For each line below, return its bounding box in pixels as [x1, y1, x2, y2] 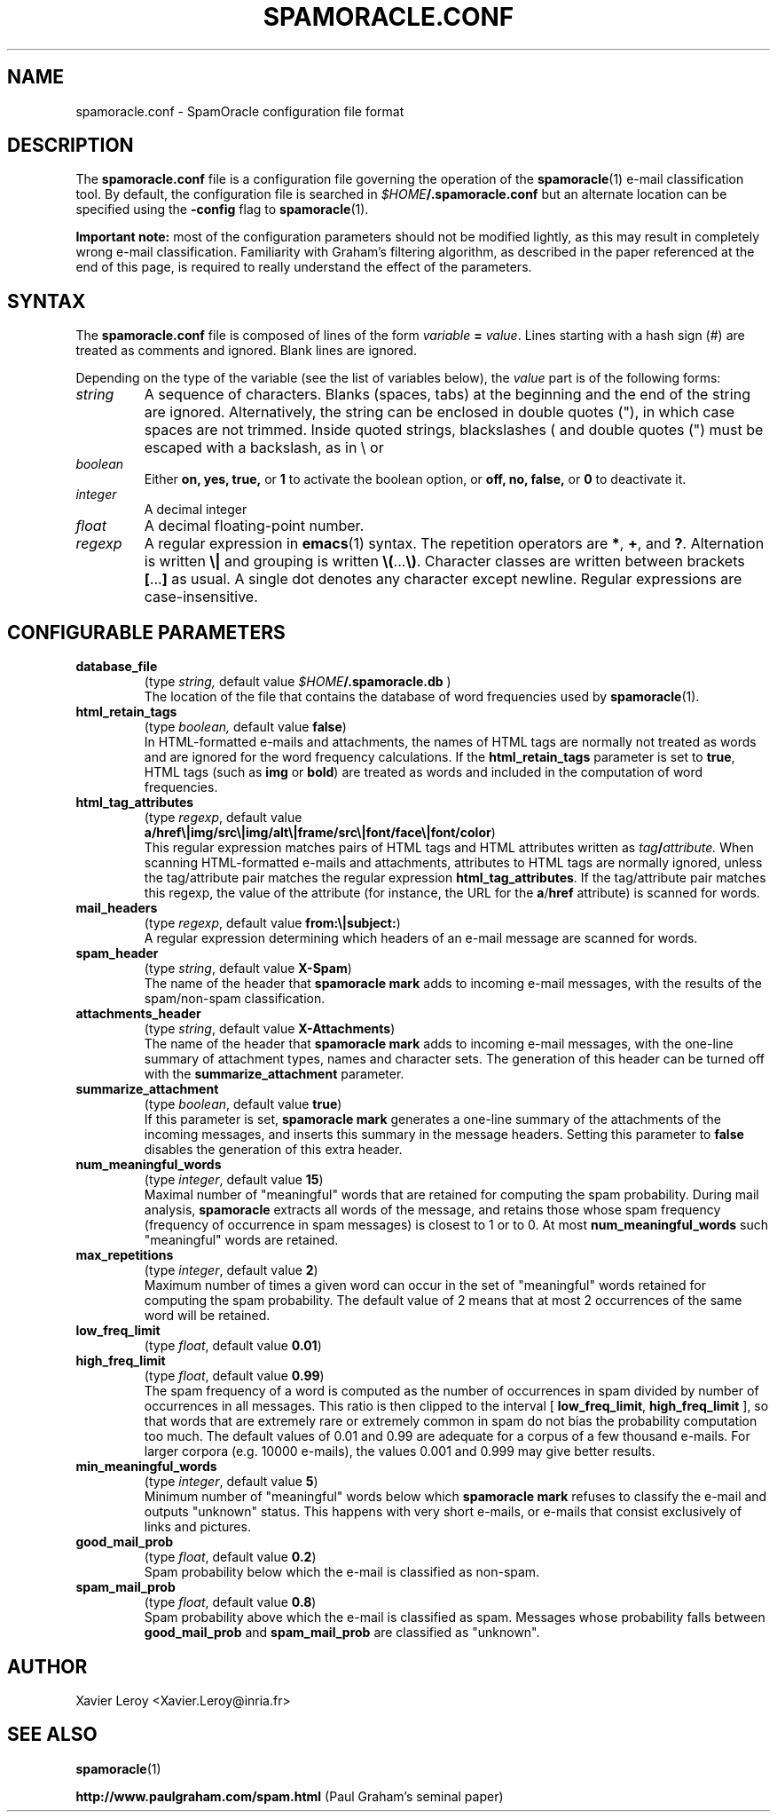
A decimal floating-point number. [144, 517, 365, 535]
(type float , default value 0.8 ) [144, 1594, 317, 1610]
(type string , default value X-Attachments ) [144, 1021, 396, 1037]
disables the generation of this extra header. [144, 1142, 403, 1158]
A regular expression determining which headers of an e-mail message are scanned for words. [144, 930, 698, 946]
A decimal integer [144, 502, 247, 518]
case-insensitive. [144, 588, 258, 606]
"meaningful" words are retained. [144, 1232, 339, 1248]
